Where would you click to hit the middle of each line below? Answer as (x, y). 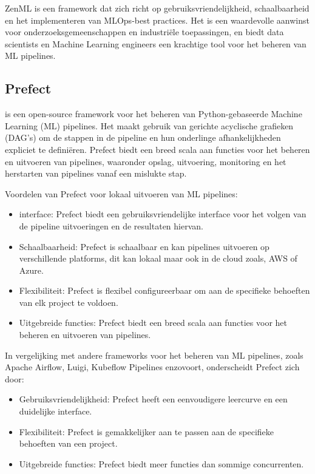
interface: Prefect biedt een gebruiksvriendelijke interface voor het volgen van (163, 214)
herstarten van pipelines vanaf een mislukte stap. (96, 173)
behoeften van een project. (68, 443)
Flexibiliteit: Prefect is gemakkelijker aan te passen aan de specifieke (146, 431)
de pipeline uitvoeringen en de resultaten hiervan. (111, 225)
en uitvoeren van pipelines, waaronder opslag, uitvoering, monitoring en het (146, 161)
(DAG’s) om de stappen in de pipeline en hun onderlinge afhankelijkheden (143, 137)
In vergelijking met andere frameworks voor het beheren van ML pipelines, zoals (154, 355)
